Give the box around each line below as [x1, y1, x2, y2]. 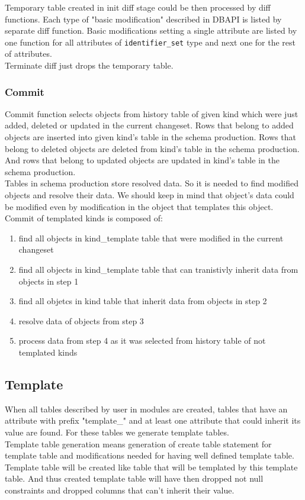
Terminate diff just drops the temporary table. [5, 59, 174, 72]
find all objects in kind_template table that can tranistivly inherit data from [18, 263, 298, 275]
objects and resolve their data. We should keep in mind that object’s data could [5, 189, 294, 201]
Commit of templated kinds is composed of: [5, 212, 163, 224]
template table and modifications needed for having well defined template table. [5, 449, 294, 462]
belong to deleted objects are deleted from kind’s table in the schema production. [5, 142, 300, 154]
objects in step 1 [18, 275, 79, 287]
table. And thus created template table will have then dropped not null [5, 472, 264, 485]
